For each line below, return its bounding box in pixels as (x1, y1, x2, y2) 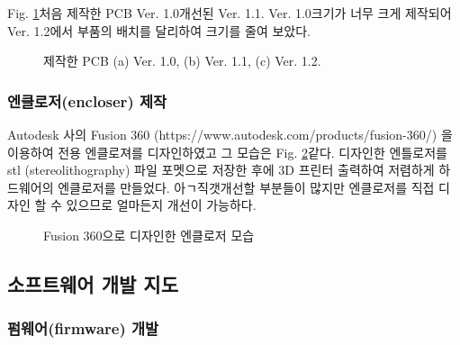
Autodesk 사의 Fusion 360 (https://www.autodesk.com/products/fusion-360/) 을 (7, 125, 453, 143)
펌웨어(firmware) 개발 (7, 317, 159, 340)
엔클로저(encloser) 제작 (7, 89, 167, 112)
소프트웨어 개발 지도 (7, 269, 178, 297)
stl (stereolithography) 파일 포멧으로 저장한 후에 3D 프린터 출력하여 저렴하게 (7, 160, 435, 179)
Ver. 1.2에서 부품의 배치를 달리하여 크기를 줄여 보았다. (7, 21, 311, 40)
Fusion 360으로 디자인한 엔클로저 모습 (43, 225, 255, 244)
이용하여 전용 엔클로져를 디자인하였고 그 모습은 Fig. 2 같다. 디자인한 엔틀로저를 (7, 142, 447, 161)
